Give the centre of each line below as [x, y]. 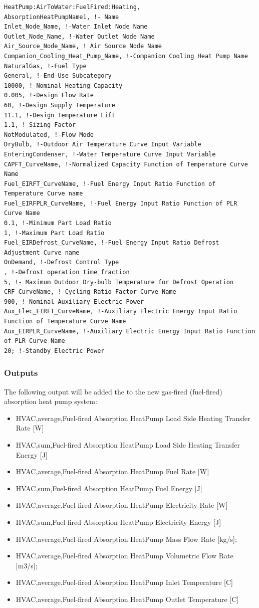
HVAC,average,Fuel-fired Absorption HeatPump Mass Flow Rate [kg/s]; [126, 539]
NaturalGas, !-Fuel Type [45, 66]
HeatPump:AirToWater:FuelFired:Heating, [72, 7]
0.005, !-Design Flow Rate [49, 95]
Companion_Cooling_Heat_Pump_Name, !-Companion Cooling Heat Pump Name [126, 56]
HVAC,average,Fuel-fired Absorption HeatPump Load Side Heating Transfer [133, 418]
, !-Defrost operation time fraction [67, 272]
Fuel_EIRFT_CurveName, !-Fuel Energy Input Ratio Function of [110, 184]
